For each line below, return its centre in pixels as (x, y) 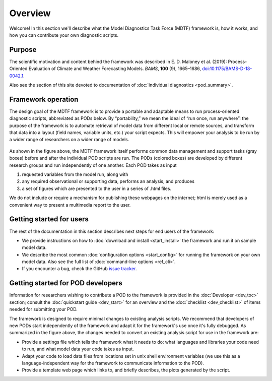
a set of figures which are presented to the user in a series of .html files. (96, 188)
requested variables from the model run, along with (75, 174)
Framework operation (44, 99)
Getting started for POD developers (66, 283)
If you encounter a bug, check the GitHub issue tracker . (79, 269)
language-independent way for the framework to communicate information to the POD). (113, 363)
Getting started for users (49, 219)
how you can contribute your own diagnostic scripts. (64, 35)
